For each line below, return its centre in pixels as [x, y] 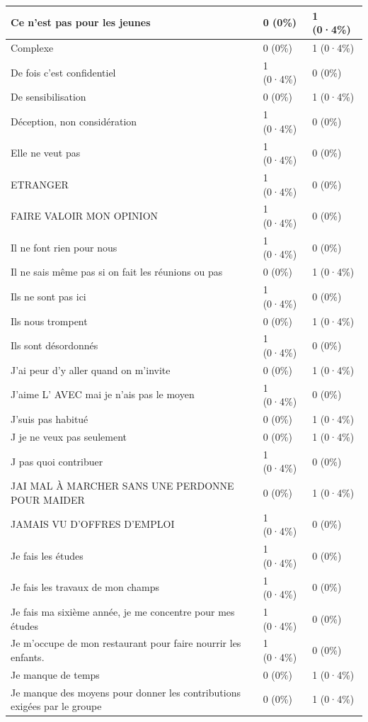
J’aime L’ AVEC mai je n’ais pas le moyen [103, 394]
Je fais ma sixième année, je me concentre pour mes [123, 611]
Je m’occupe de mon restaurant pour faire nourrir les [126, 643]
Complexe [32, 47]
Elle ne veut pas [46, 153]
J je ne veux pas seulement [69, 436]
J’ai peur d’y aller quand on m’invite [91, 370]
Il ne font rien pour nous [64, 247]
